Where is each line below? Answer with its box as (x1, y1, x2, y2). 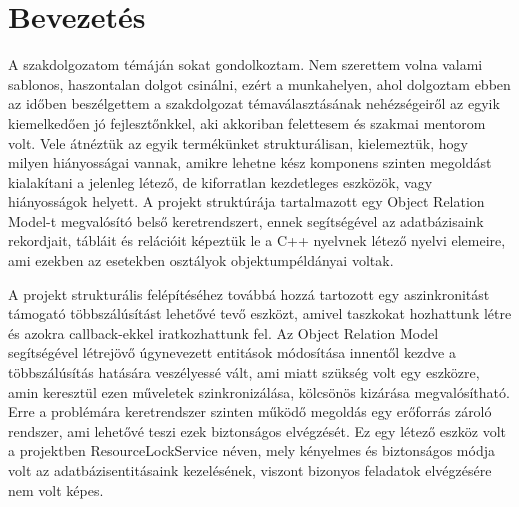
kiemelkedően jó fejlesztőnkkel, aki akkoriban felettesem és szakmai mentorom (8, 112, 486, 133)
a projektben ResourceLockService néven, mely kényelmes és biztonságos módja (8, 440, 495, 461)
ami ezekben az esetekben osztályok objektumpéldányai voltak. (8, 250, 394, 271)
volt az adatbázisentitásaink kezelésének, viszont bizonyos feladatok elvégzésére (8, 460, 492, 480)
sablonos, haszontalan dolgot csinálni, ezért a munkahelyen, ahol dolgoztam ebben (8, 73, 511, 94)
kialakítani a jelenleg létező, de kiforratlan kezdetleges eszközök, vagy (8, 171, 433, 192)
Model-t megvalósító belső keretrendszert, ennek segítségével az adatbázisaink (8, 210, 484, 231)
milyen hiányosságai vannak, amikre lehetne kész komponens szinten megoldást (8, 152, 492, 173)
